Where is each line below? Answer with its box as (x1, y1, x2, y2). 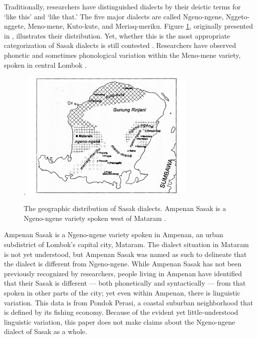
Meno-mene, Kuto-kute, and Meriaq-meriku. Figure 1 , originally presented (28, 21, 253, 31)
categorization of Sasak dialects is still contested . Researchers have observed (4, 40, 236, 50)
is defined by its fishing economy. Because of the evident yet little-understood (4, 307, 238, 317)
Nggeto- (225, 11, 250, 21)
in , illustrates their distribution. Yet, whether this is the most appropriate (4, 30, 230, 41)
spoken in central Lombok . (4, 59, 87, 70)
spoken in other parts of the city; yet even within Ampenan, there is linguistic (4, 288, 240, 297)
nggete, (4, 21, 26, 31)
